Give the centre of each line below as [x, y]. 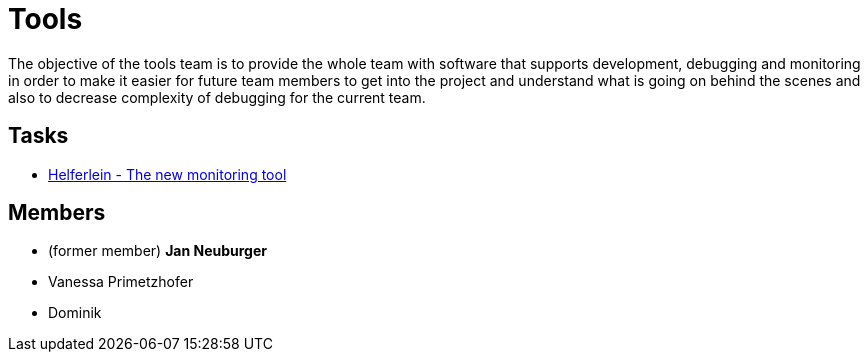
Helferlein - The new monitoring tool [167, 174]
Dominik [75, 313]
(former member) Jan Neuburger [157, 251]
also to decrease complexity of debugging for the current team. [217, 97]
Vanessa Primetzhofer [121, 282]
